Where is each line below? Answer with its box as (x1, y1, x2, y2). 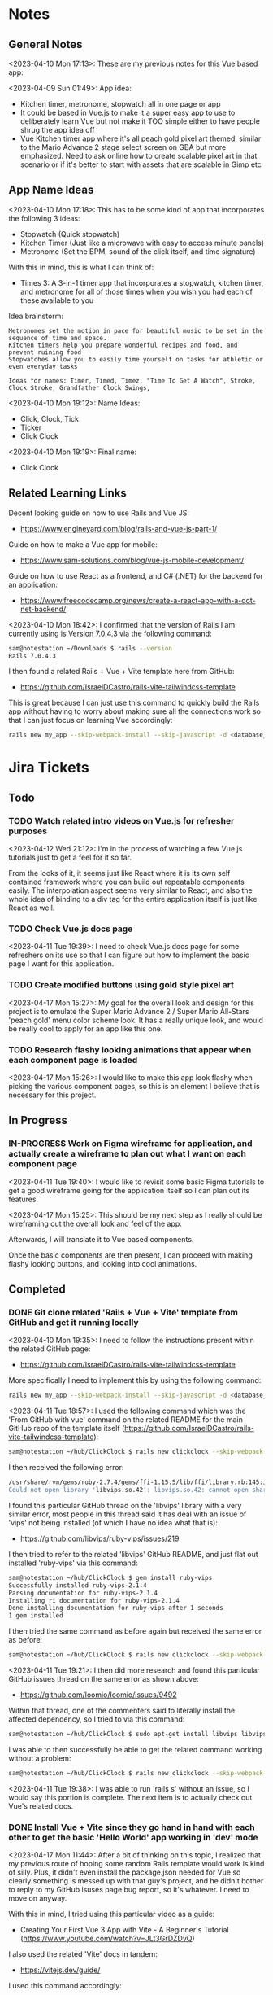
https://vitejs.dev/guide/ (19, 1965, 101, 1975)
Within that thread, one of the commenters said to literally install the (8, 1706, 236, 1716)
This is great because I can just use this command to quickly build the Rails (8, 698, 260, 708)
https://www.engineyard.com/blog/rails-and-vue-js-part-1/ (19, 523, 218, 533)
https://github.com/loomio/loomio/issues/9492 (19, 1690, 177, 1700)
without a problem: (8, 1753, 71, 1763)
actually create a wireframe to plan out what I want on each (8, 1148, 246, 1160)
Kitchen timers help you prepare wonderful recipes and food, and (8, 341, 238, 349)
